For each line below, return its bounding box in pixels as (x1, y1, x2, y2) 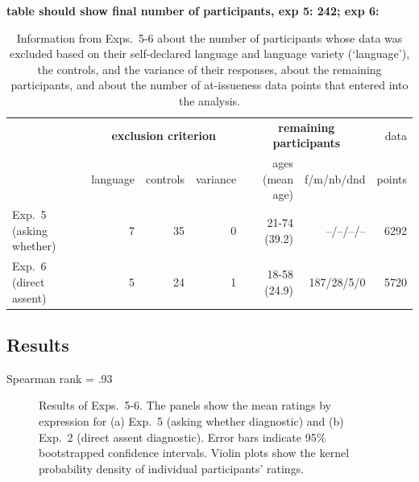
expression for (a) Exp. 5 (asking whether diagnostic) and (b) (39, 412, 344, 429)
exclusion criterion (111, 126, 216, 143)
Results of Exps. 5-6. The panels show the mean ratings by (39, 397, 331, 414)
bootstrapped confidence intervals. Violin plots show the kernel (39, 444, 350, 461)
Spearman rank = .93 (6, 369, 113, 386)
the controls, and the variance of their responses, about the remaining (37, 60, 382, 77)
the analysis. (179, 92, 240, 109)
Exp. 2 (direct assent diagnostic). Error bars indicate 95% (39, 428, 326, 445)
